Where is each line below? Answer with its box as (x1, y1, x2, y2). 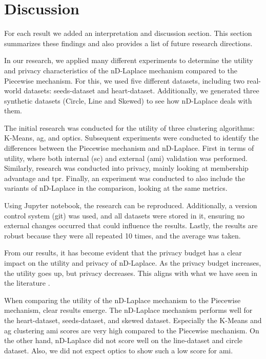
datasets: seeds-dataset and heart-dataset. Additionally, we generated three (24, 85, 259, 96)
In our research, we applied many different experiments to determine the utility (4, 55, 253, 66)
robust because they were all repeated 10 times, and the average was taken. (4, 230, 241, 241)
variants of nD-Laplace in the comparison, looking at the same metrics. (4, 183, 228, 193)
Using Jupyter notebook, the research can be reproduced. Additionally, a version (4, 200, 257, 211)
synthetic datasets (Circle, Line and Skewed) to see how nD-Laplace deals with (4, 95, 252, 106)
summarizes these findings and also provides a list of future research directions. (4, 37, 253, 48)
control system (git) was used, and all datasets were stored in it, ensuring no (4, 210, 244, 221)
